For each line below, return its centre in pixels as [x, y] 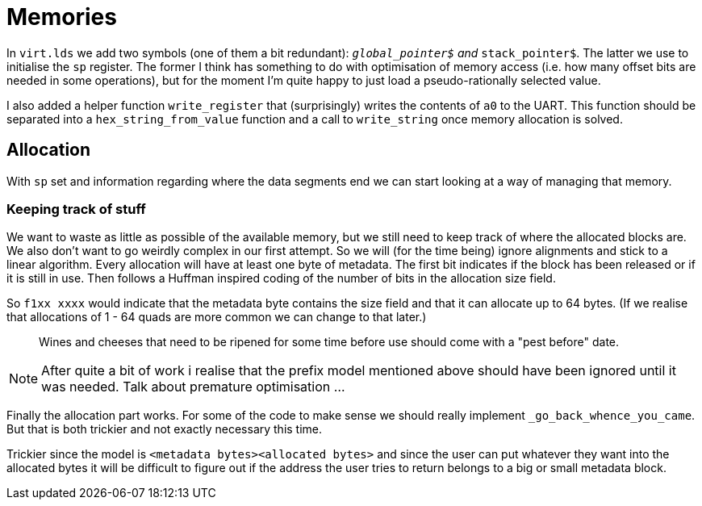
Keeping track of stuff [76, 209]
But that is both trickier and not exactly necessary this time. [165, 429]
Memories [62, 17]
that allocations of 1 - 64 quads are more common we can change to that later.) [217, 317]
